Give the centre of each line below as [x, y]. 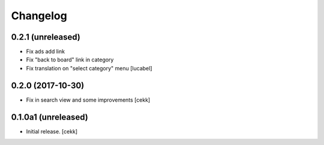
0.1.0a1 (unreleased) [49, 117]
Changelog [39, 16]
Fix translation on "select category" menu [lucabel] [89, 68]
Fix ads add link [46, 52]
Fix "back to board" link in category [70, 60]
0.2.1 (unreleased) [46, 37]
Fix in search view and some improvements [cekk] [88, 100]
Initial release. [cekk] [52, 131]
